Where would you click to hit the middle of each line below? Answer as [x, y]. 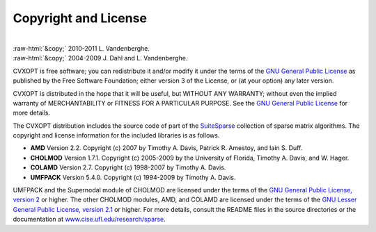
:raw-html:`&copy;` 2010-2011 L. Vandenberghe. [81, 48]
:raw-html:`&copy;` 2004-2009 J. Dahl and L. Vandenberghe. [100, 58]
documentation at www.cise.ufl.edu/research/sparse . [89, 219]
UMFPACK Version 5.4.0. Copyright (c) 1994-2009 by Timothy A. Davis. [133, 177]
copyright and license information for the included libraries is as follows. [116, 135]
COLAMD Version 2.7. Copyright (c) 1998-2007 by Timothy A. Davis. [128, 167]
